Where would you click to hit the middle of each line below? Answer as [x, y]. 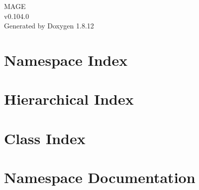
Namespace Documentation [100, 177]
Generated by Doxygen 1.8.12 [49, 26]
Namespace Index [66, 60]
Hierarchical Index [69, 99]
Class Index [45, 138]
